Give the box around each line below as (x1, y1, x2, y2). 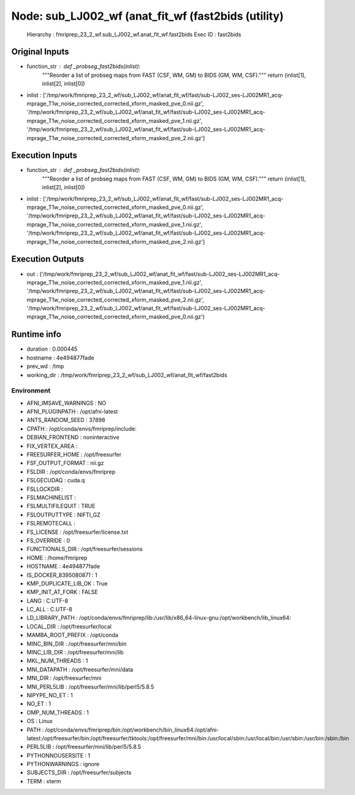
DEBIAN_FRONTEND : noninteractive (26, 434, 120, 441)
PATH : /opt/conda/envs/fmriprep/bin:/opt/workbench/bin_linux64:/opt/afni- (26, 726, 219, 734)
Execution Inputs (11, 151, 78, 161)
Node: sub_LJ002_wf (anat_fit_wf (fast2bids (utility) (11, 9, 284, 23)
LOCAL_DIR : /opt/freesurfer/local (26, 622, 112, 630)
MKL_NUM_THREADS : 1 (26, 657, 88, 665)
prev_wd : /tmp (26, 362, 64, 370)
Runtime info (11, 329, 61, 340)
